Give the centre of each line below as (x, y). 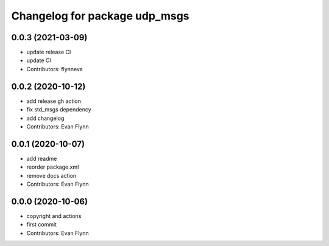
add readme (42, 158)
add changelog (45, 118)
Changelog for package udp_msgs (100, 16)
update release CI (49, 52)
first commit (42, 225)
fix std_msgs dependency (59, 110)
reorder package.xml (53, 167)
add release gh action (54, 101)
